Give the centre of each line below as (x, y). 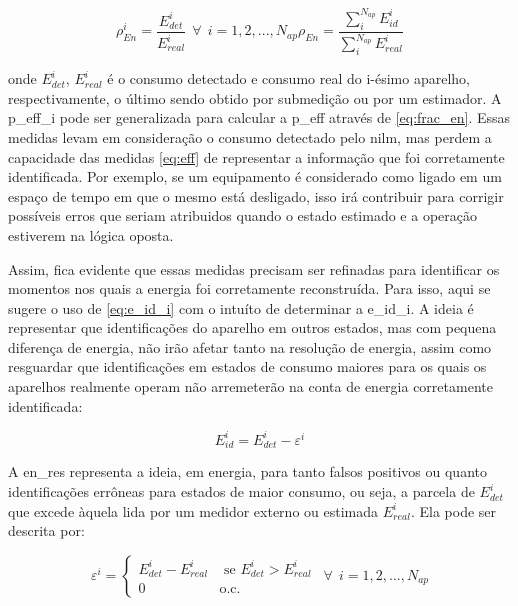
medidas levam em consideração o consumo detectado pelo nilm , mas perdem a (250, 136)
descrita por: (46, 530)
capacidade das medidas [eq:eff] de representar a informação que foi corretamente (256, 156)
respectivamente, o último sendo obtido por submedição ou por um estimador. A (255, 97)
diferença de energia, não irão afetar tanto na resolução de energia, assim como (250, 346)
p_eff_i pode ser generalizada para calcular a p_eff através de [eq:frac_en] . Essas (259, 117)
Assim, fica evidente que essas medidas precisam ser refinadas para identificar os (254, 268)
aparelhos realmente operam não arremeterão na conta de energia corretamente (250, 386)
